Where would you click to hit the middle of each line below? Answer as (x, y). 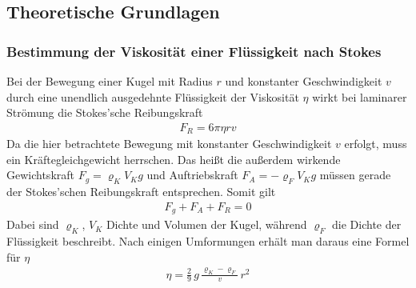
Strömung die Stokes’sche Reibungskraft (105, 112)
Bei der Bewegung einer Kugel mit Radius (110, 81)
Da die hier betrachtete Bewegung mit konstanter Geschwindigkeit (169, 144)
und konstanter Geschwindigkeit (304, 81)
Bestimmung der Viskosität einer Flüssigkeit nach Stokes (194, 51)
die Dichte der (367, 224)
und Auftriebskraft (192, 175)
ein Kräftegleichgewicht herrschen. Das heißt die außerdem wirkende (174, 159)
